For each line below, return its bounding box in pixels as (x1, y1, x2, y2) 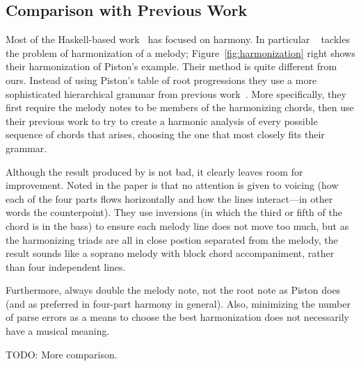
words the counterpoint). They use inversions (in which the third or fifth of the (6, 205, 342, 219)
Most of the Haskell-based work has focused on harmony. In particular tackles (6, 32, 350, 47)
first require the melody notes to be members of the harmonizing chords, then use (6, 100, 354, 115)
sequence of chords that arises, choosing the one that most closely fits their (6, 127, 325, 142)
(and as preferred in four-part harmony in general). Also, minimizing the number (6, 296, 351, 310)
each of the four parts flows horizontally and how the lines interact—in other (6, 191, 333, 206)
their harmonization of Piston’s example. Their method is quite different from (6, 59, 337, 74)
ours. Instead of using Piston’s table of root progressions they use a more (6, 72, 317, 87)
